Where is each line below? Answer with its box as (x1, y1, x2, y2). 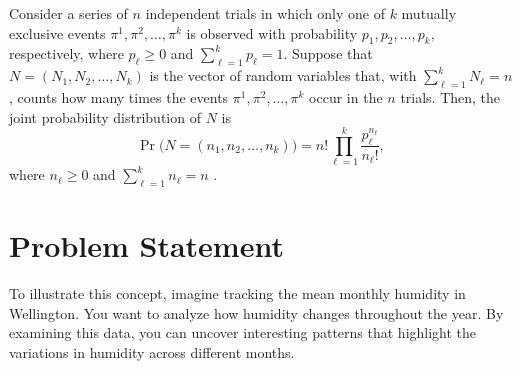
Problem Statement (9, 225, 284, 266)
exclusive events (9, 22, 106, 43)
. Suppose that (283, 43, 373, 64)
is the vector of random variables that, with (149, 65, 417, 86)
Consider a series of (9, 3, 128, 23)
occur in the (309, 86, 383, 107)
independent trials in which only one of (145, 3, 385, 23)
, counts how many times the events (9, 86, 229, 107)
